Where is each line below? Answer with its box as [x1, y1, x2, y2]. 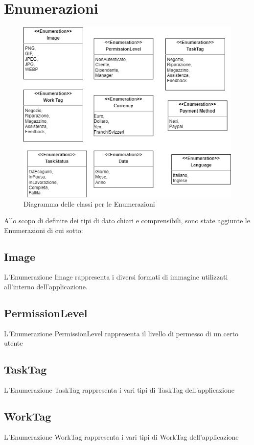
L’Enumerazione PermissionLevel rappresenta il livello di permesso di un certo [4, 328, 238, 338]
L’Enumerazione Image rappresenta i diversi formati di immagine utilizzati [4, 272, 228, 282]
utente [4, 338, 23, 348]
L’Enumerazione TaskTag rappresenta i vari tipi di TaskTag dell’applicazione [4, 385, 234, 395]
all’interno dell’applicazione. [4, 281, 88, 291]
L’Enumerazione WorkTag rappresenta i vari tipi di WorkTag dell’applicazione [4, 431, 239, 442]
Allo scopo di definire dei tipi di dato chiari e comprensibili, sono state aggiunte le [4, 215, 250, 225]
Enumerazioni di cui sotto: [4, 225, 83, 235]
